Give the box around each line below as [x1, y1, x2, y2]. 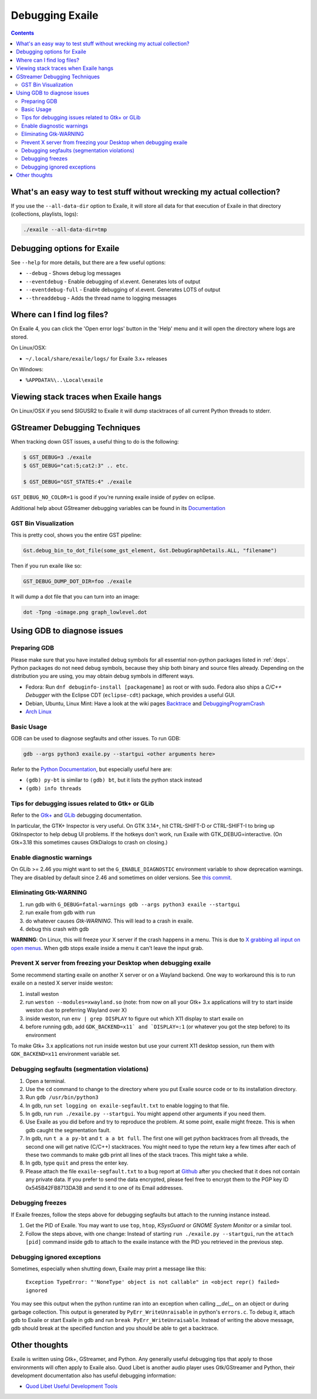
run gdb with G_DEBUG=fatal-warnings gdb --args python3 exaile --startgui [25, 901, 241, 908]
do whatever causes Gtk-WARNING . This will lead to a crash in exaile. [25, 917, 194, 924]
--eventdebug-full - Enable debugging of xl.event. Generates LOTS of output [25, 286, 221, 293]
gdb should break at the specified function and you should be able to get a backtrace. [11, 1325, 219, 1332]
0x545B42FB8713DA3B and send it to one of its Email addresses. [25, 1184, 184, 1191]
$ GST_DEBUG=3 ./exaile [23, 454, 92, 461]
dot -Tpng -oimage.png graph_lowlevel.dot [23, 609, 147, 615]
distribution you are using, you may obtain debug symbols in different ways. [11, 673, 195, 680]
